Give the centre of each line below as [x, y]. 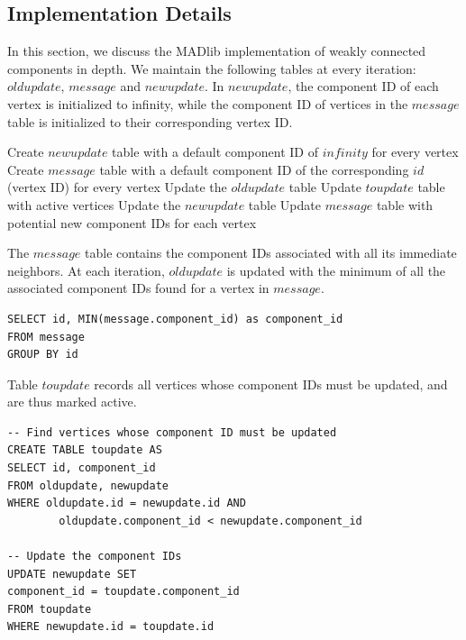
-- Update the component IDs [95, 557]
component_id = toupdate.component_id [123, 592]
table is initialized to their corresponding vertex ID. [150, 121]
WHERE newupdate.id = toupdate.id [111, 627]
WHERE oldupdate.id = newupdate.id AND [127, 503]
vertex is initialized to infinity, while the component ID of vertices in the [208, 103]
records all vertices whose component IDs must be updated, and [271, 384]
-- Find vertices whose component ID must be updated [172, 432]
